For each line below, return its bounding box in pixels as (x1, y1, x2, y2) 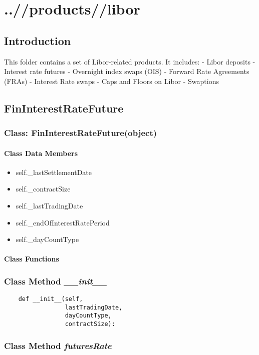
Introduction (4, 32, 71, 48)
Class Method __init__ (4, 274, 107, 287)
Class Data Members (4, 147, 78, 158)
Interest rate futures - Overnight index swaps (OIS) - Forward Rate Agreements (4, 66, 249, 76)
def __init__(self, (18, 295, 83, 303)
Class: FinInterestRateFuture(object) (4, 126, 157, 139)
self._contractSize (16, 183, 71, 194)
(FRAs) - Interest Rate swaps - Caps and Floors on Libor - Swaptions (4, 75, 219, 86)
